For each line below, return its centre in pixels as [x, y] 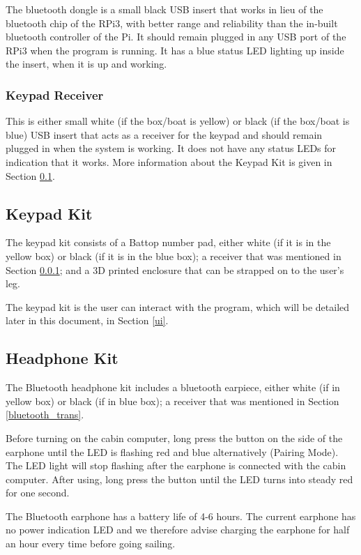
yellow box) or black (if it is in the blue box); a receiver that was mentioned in [174, 256]
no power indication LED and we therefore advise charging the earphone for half [178, 530]
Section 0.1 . [30, 175]
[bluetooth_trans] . [45, 415]
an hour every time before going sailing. [91, 543]
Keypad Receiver [55, 94]
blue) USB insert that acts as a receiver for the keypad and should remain [164, 134]
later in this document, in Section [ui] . [87, 320]
